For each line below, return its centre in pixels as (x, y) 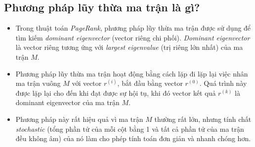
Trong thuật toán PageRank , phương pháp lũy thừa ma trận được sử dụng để (133, 28)
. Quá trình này (223, 83)
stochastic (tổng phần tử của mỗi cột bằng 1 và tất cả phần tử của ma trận (130, 129)
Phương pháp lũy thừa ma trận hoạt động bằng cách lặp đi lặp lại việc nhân (132, 73)
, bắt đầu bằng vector (150, 83)
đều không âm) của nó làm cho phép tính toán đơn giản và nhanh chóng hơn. (133, 138)
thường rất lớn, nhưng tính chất (203, 119)
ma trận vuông (38, 83)
